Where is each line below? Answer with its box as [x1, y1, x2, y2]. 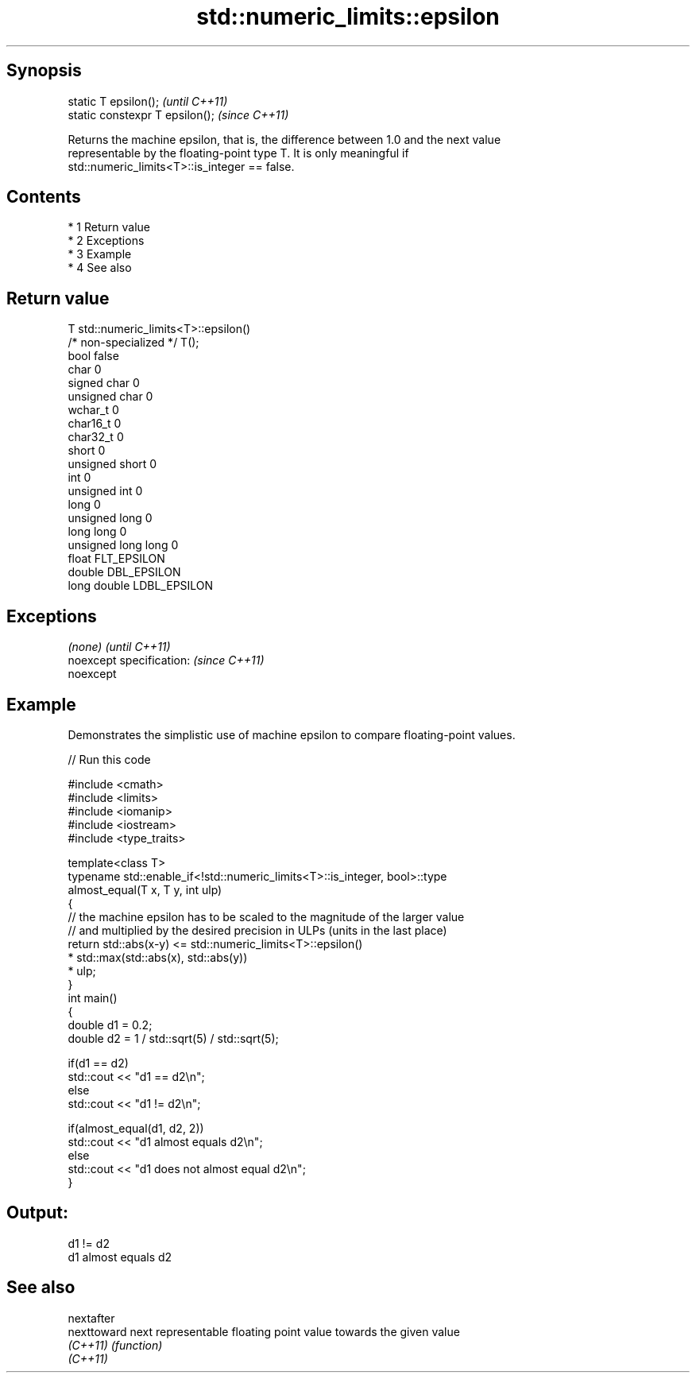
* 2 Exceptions [68, 234, 145, 248]
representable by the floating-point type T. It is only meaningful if [68, 145, 409, 160]
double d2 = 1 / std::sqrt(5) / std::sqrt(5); [68, 1031, 279, 1045]
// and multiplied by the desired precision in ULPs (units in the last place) [68, 923, 447, 937]
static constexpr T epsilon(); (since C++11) [68, 107, 289, 122]
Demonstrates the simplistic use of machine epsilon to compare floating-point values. [68, 727, 516, 742]
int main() [68, 990, 118, 1005]
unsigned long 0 [68, 511, 153, 525]
